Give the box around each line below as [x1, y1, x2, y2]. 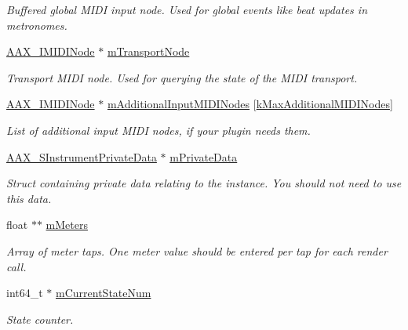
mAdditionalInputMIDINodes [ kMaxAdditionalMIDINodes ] [107, 96, 393, 112]
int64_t [6, 285, 43, 301]
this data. [6, 190, 52, 206]
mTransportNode [107, 43, 190, 60]
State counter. [6, 310, 74, 327]
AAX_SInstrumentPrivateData [6, 148, 157, 165]
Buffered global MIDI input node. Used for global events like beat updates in [6, 2, 367, 17]
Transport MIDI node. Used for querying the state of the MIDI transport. [6, 69, 358, 85]
